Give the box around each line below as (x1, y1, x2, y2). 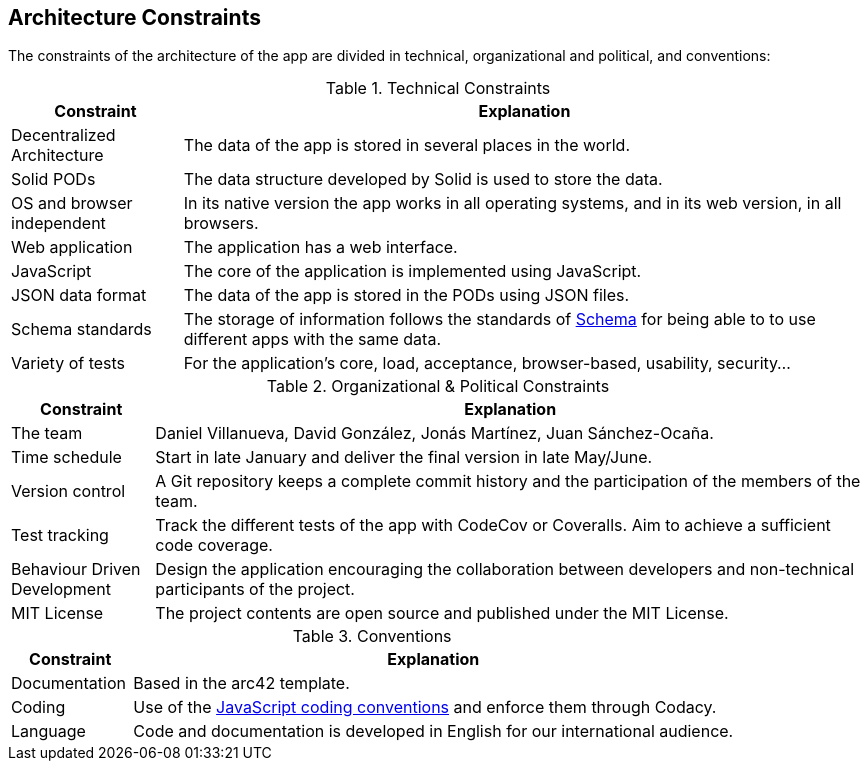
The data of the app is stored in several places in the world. (183, 135, 630, 156)
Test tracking (11, 525, 109, 546)
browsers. (183, 213, 259, 234)
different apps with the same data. (183, 329, 441, 350)
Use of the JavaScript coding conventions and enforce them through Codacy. (133, 697, 717, 718)
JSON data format (11, 285, 147, 306)
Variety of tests (11, 353, 126, 374)
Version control (11, 481, 126, 502)
